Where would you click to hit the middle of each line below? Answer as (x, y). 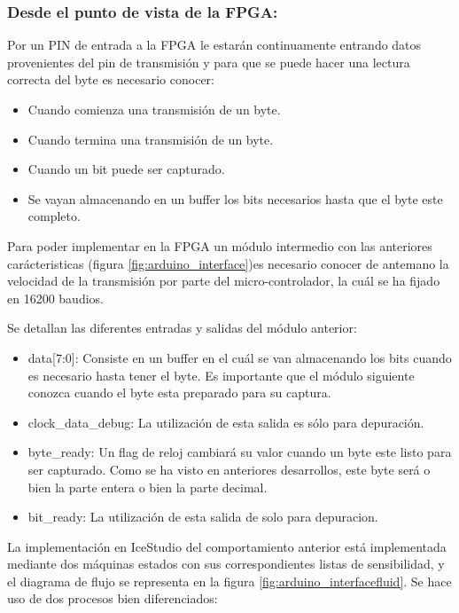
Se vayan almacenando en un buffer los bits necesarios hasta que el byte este (235, 198)
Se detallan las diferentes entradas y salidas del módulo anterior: (182, 328)
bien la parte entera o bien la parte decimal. (148, 487)
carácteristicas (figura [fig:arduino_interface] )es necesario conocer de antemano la (228, 263)
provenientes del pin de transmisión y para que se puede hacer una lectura (209, 62)
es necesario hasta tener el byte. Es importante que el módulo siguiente (221, 375)
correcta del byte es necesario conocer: (111, 79)
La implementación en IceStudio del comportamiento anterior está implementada (227, 546)
